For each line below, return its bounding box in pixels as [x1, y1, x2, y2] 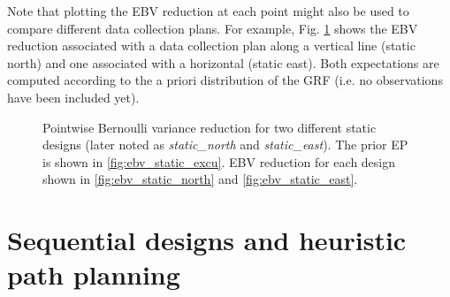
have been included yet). [7, 88, 140, 106]
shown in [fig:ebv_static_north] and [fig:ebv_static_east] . [42, 170, 358, 188]
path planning [7, 256, 180, 293]
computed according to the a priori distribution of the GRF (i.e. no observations [7, 71, 443, 89]
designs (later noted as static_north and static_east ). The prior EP [42, 135, 408, 154]
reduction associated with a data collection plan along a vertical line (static [7, 36, 416, 55]
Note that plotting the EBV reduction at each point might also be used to [7, 2, 409, 19]
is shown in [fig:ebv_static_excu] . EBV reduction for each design [42, 152, 396, 171]
